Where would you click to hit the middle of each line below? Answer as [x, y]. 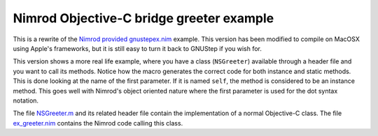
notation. [26, 100]
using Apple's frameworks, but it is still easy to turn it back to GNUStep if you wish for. [138, 48]
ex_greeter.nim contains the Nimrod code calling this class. [98, 123]
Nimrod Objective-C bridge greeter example [143, 18]
